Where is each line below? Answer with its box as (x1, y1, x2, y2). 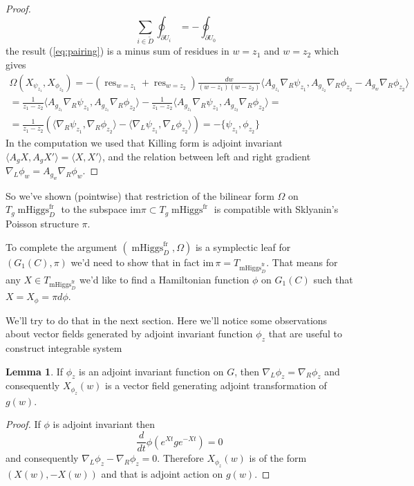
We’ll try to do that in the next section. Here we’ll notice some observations (6, 312, 328, 327)
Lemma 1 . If (6, 364, 64, 378)
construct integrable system (6, 341, 122, 355)
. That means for (266, 254, 338, 269)
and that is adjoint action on (101, 466, 223, 480)
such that (313, 272, 353, 286)
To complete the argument (6, 239, 117, 254)
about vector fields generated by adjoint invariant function (6, 326, 253, 341)
